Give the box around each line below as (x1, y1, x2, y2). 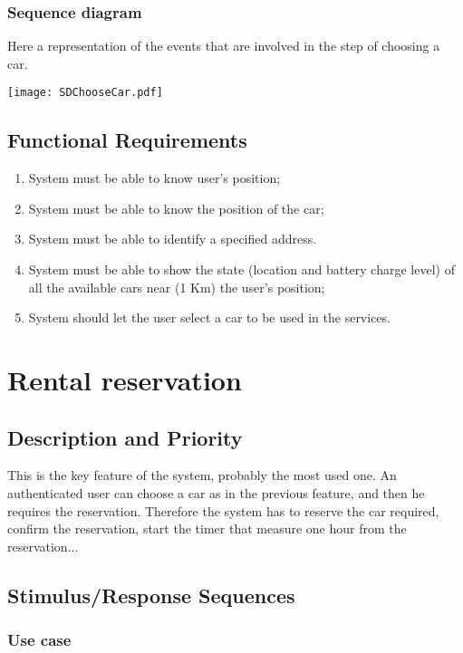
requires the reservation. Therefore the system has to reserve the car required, (7, 501, 439, 520)
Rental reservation (7, 361, 242, 399)
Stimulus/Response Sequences (7, 581, 295, 609)
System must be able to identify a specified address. (28, 229, 317, 248)
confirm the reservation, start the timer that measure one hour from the (7, 519, 407, 538)
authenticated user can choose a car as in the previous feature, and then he (7, 484, 425, 502)
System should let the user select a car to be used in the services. (28, 308, 391, 327)
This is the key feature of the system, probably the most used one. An (7, 466, 397, 485)
